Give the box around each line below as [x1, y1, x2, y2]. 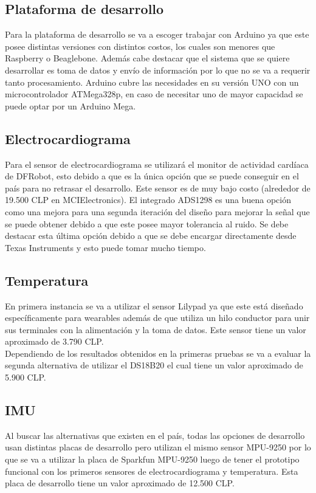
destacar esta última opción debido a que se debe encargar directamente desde [5, 229, 297, 242]
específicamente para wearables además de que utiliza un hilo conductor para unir [5, 311, 310, 324]
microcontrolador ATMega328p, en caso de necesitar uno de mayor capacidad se [5, 88, 303, 100]
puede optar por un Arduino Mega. [5, 99, 136, 112]
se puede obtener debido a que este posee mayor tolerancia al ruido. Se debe [5, 217, 289, 230]
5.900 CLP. [5, 371, 46, 384]
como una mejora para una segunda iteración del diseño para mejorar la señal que [5, 205, 310, 218]
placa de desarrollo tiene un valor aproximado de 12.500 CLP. [5, 477, 235, 489]
